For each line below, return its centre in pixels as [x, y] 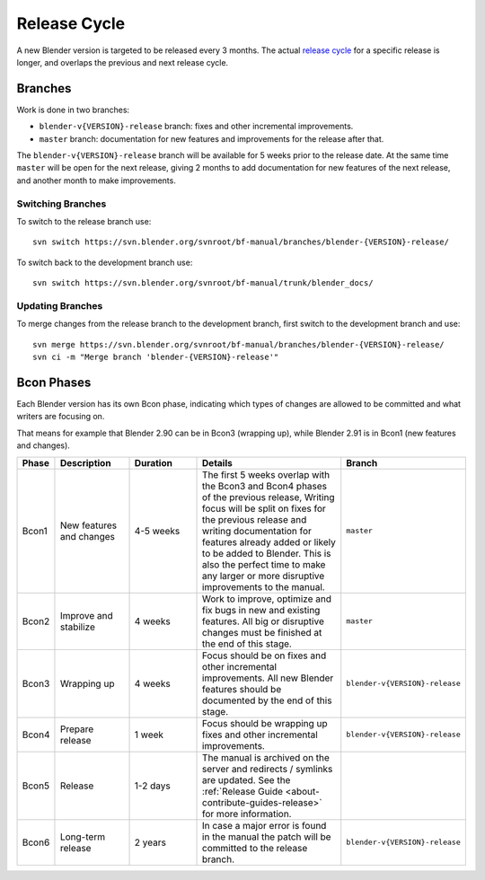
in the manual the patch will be [267, 837]
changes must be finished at [262, 632]
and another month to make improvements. [97, 180]
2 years [150, 842]
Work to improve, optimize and [267, 599]
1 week [149, 735]
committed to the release [255, 848]
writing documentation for [257, 531]
